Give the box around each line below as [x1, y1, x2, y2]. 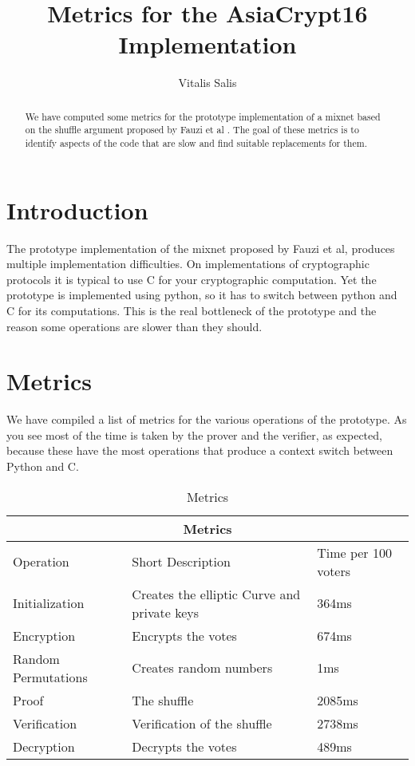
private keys [132, 602, 200, 622]
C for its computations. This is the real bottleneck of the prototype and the [6, 302, 377, 318]
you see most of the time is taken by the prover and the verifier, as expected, [6, 426, 382, 443]
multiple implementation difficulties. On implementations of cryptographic [6, 255, 370, 272]
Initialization [13, 594, 85, 613]
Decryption [13, 736, 75, 756]
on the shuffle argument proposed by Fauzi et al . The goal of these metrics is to [25, 123, 359, 136]
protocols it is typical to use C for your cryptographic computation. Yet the [6, 270, 377, 287]
